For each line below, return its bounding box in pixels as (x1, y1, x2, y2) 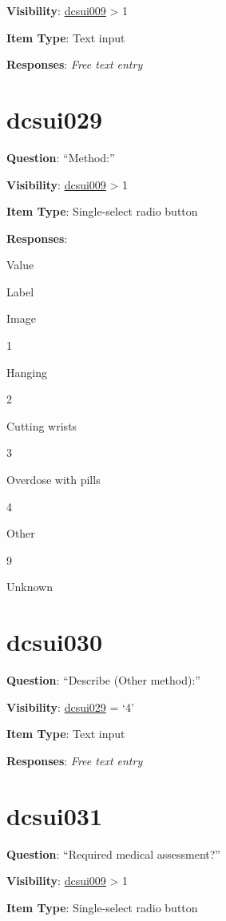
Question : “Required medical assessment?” (6, 845, 220, 862)
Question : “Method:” (6, 149, 115, 165)
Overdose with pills (6, 471, 101, 488)
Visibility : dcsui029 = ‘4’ (6, 698, 134, 715)
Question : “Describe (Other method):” (6, 672, 200, 689)
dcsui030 (6, 625, 103, 658)
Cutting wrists (6, 417, 77, 434)
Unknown (6, 578, 53, 595)
